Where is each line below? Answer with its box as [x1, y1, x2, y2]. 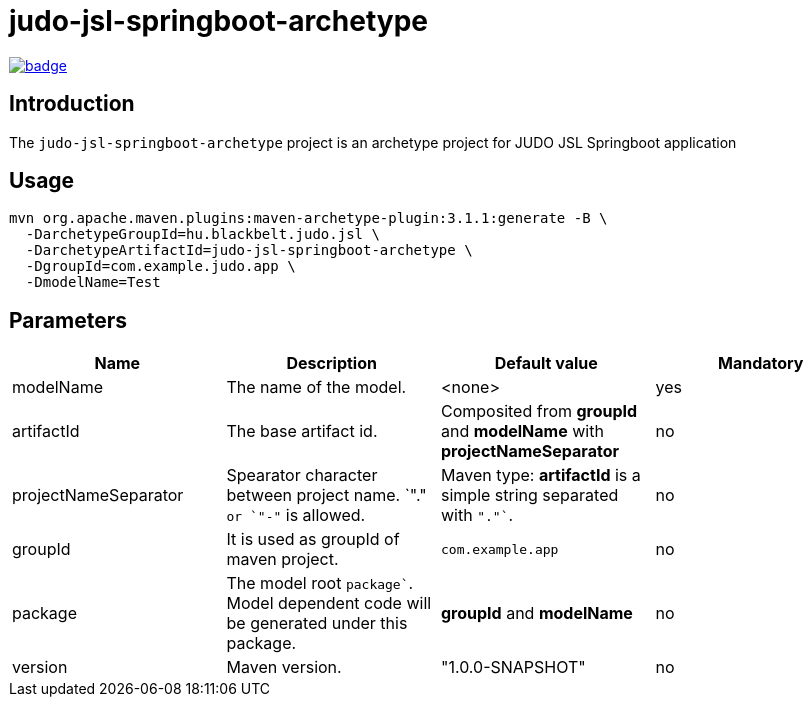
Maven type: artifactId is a [441, 465, 641, 486]
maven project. [226, 549, 339, 570]
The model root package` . [226, 573, 414, 594]
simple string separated [441, 485, 619, 506]
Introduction [9, 91, 135, 117]
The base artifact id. [226, 421, 378, 442]
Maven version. [226, 657, 342, 678]
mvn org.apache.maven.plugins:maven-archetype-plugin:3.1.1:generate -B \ [9, 210, 608, 227]
